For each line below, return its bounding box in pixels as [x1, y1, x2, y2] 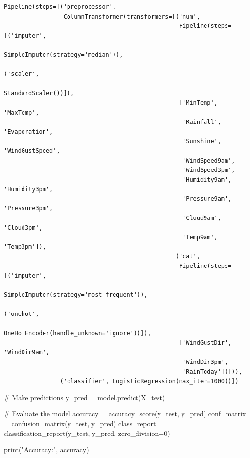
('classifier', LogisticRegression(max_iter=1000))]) [60, 378, 239, 385]
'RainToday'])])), [182, 368, 242, 375]
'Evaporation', [4, 128, 53, 135]
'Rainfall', [182, 119, 221, 126]
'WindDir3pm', [182, 358, 228, 365]
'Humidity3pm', [4, 186, 53, 193]
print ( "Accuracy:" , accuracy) [4, 444, 89, 455]
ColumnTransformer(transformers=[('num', [63, 13, 200, 20]
